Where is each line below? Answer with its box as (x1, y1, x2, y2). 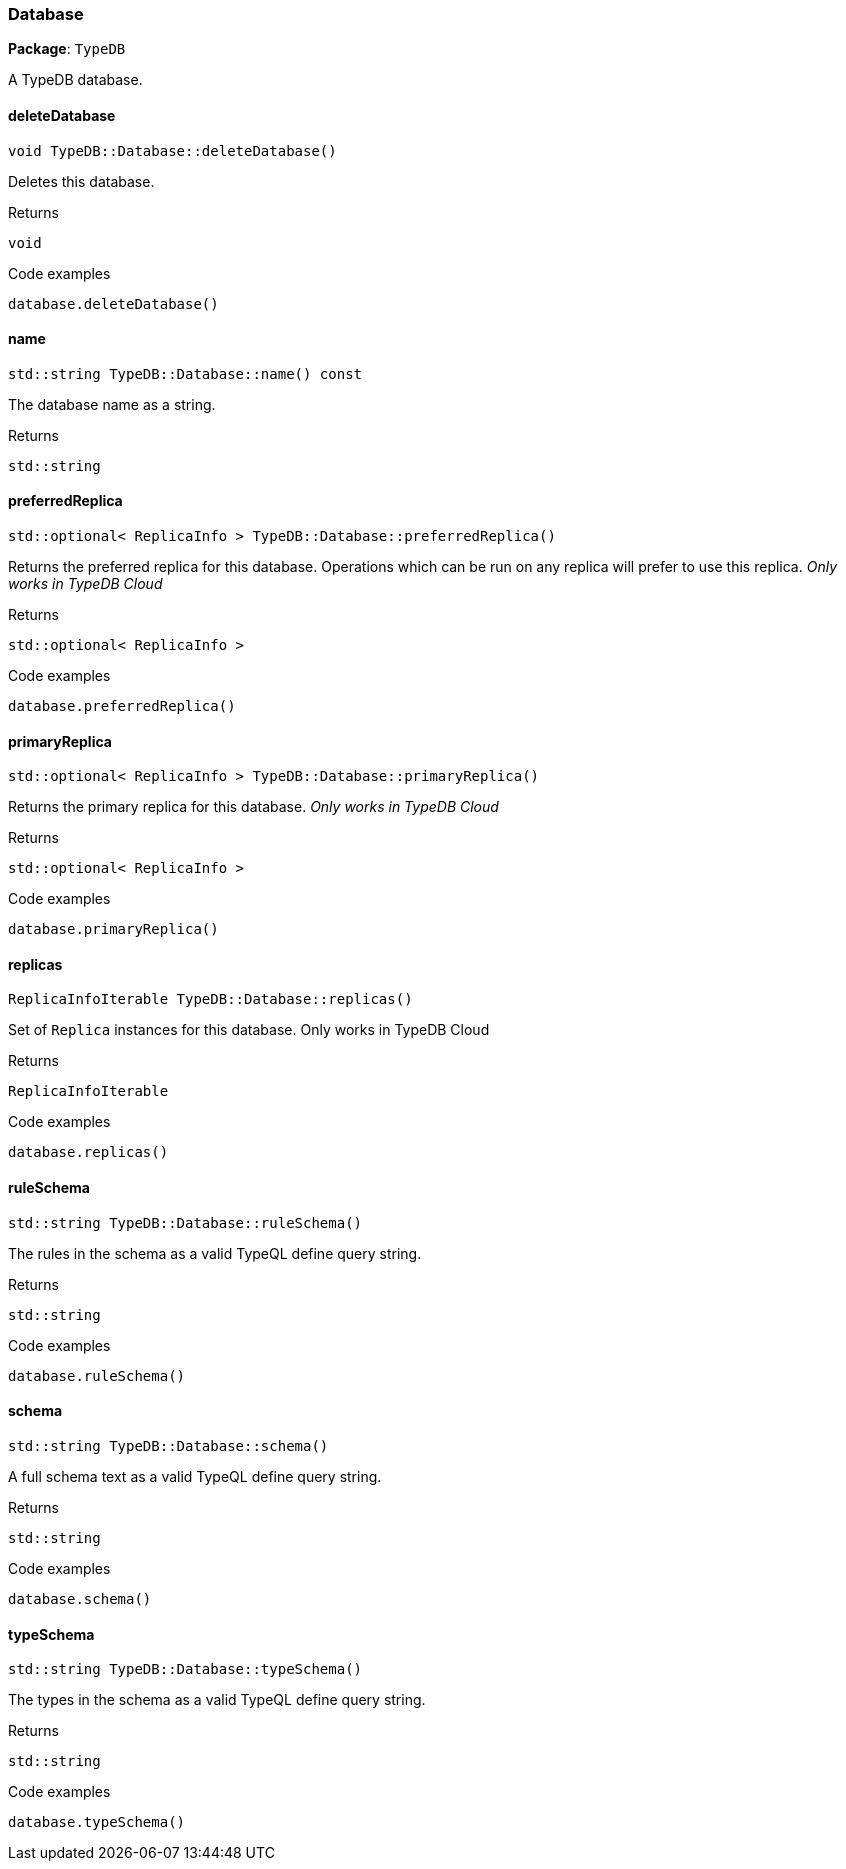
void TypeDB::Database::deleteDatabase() (8, 142, 337, 159)
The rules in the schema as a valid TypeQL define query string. (8, 1244, 422, 1262)
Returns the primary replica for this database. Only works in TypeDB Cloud (8, 798, 499, 816)
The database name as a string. (8, 395, 216, 413)
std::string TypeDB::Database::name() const (8, 365, 363, 382)
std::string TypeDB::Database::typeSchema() (8, 1661, 363, 1678)
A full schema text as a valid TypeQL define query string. (8, 1467, 382, 1485)
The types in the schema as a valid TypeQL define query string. (8, 1691, 426, 1709)
